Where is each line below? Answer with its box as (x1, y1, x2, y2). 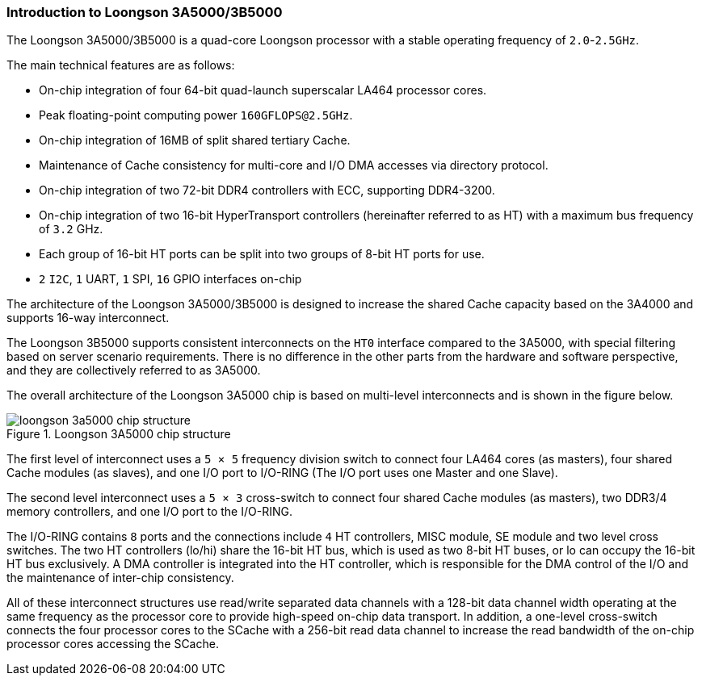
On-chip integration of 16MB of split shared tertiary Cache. (39, 133, 351, 148)
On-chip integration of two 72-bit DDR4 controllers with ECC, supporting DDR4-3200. (39, 183, 495, 198)
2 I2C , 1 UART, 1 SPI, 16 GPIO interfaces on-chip (39, 272, 302, 287)
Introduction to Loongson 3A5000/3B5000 (6, 4, 283, 20)
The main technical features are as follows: (6, 58, 235, 73)
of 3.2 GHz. (39, 222, 103, 236)
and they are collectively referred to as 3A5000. (6, 363, 261, 378)
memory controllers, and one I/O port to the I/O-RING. (6, 504, 292, 519)
